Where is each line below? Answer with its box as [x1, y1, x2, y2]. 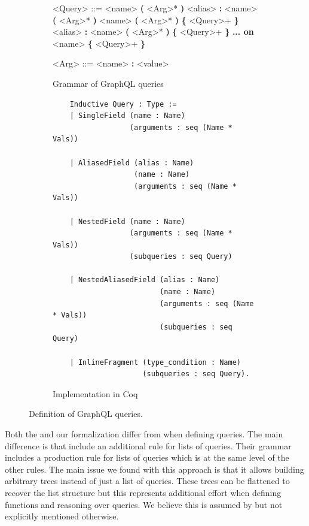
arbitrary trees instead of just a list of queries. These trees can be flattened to [5, 474, 290, 487]
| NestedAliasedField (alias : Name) [69, 276, 220, 285]
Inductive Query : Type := [69, 99, 177, 108]
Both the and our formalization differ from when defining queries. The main [5, 428, 283, 440]
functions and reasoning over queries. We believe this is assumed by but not [5, 498, 283, 510]
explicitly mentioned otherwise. [5, 510, 119, 522]
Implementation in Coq [53, 387, 138, 400]
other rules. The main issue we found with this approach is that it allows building [5, 462, 304, 475]
